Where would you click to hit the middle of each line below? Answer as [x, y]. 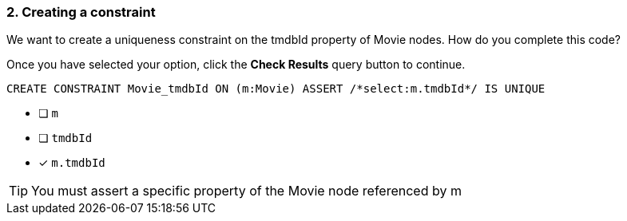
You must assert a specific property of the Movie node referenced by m [246, 191]
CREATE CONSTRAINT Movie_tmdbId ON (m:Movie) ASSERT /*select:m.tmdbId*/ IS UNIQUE [276, 89]
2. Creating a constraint [81, 12]
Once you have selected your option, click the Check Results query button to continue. [236, 65]
